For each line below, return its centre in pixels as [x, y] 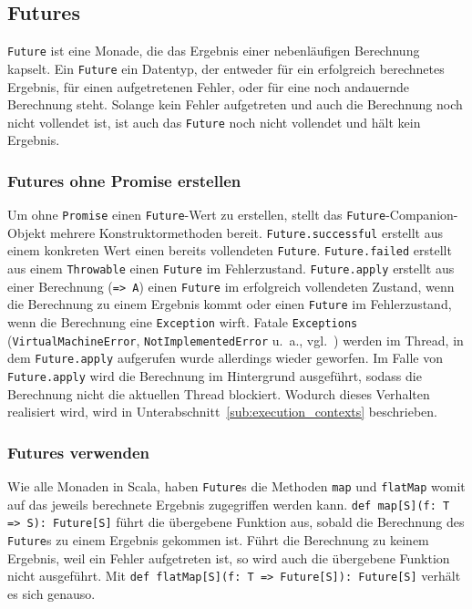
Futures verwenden [79, 452]
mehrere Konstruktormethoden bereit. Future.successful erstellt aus [247, 232]
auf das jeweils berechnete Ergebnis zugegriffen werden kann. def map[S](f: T [229, 504]
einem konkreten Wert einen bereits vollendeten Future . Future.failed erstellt [230, 250]
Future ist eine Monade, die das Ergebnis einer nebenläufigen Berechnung [214, 51]
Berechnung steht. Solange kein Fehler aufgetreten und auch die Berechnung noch [235, 104]
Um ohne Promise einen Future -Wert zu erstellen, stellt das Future [197, 215]
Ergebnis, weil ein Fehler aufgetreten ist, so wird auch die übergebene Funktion [229, 557]
